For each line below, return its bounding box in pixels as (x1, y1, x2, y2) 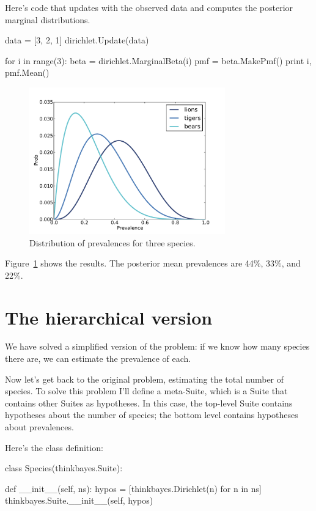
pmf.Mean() (5, 66, 50, 79)
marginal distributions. (5, 13, 90, 26)
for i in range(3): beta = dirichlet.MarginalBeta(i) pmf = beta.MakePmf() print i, (5, 54, 312, 67)
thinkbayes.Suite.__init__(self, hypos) (5, 494, 153, 507)
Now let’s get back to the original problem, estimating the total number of (5, 372, 284, 385)
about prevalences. (5, 421, 74, 433)
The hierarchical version (5, 304, 213, 329)
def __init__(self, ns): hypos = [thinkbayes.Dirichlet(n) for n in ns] (5, 482, 262, 494)
